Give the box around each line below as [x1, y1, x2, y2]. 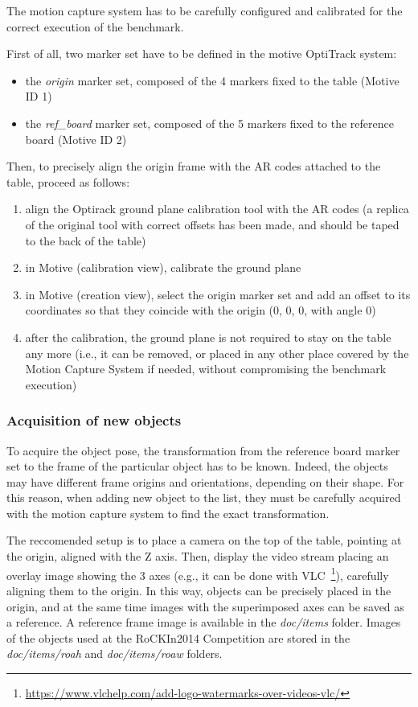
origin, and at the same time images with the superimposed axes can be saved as [6, 598, 404, 615]
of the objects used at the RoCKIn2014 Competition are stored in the [6, 629, 350, 646]
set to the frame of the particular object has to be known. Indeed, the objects [6, 458, 388, 475]
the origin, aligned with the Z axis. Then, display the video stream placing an [6, 548, 389, 565]
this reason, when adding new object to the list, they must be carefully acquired [6, 489, 401, 506]
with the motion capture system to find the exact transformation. [6, 504, 330, 521]
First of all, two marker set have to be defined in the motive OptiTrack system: [6, 45, 397, 62]
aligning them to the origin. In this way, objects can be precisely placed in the [6, 582, 391, 598]
